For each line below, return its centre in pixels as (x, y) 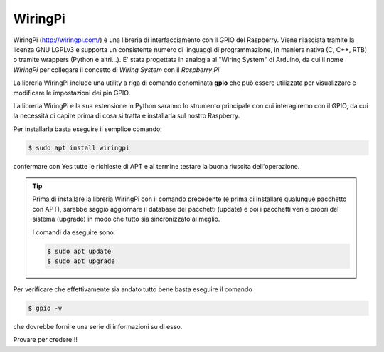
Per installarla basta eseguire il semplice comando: (88, 129)
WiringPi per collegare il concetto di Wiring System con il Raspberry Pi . (117, 69)
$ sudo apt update (79, 251)
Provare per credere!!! (46, 340)
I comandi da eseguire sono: (74, 232)
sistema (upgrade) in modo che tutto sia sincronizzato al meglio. (126, 219)
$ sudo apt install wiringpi (79, 147)
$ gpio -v (45, 308)
